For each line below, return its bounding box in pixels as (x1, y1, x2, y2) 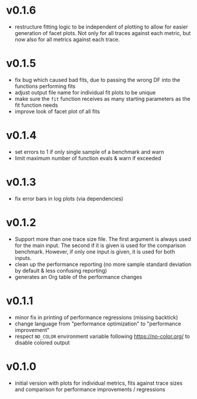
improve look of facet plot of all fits (14, 107, 101, 115)
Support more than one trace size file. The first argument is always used (14, 235, 191, 242)
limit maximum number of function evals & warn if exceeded (14, 154, 162, 161)
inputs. (14, 254, 32, 261)
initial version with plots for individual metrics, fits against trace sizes (14, 379, 183, 387)
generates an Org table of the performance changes (14, 273, 143, 280)
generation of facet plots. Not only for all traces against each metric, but (14, 29, 191, 36)
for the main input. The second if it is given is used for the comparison (14, 242, 186, 249)
